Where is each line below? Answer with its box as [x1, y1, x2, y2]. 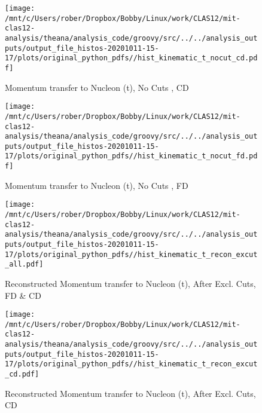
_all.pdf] [5, 260, 44, 269]
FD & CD [5, 289, 41, 301]
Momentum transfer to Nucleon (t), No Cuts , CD [5, 81, 189, 93]
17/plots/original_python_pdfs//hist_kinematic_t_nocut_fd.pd [5, 152, 258, 161]
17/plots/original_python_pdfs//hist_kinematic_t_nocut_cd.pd [5, 54, 258, 63]
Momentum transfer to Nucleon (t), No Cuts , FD [5, 179, 188, 191]
